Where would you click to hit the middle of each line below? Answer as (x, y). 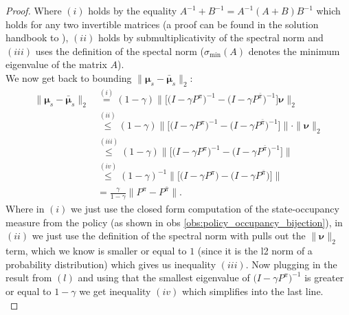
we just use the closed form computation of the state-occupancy (205, 209)
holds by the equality (133, 10)
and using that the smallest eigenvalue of (164, 278)
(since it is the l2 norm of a (255, 251)
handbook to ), (37, 37)
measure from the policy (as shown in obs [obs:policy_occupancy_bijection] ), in (174, 222)
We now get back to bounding (69, 77)
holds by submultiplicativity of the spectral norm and (211, 37)
